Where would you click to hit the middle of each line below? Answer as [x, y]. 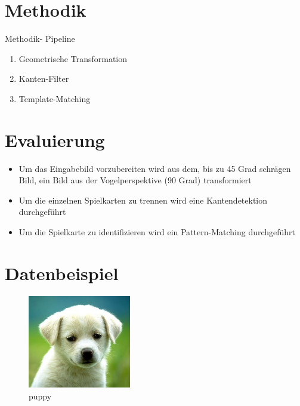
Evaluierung [55, 139]
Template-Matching [55, 98]
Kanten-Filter [44, 79]
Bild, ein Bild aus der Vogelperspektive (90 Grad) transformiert [135, 180]
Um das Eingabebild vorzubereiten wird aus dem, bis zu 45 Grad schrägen [155, 168]
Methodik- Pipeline [40, 39]
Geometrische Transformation [73, 58]
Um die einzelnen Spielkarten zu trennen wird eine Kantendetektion [143, 200]
